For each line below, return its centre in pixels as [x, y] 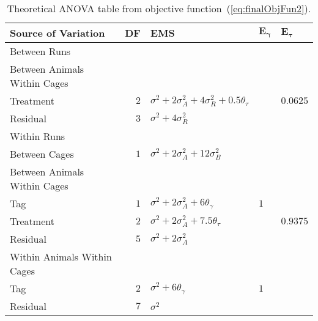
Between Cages [42, 154]
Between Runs [40, 51]
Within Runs [38, 136]
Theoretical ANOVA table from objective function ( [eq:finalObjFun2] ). [159, 8]
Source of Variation [57, 33]
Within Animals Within [61, 256]
